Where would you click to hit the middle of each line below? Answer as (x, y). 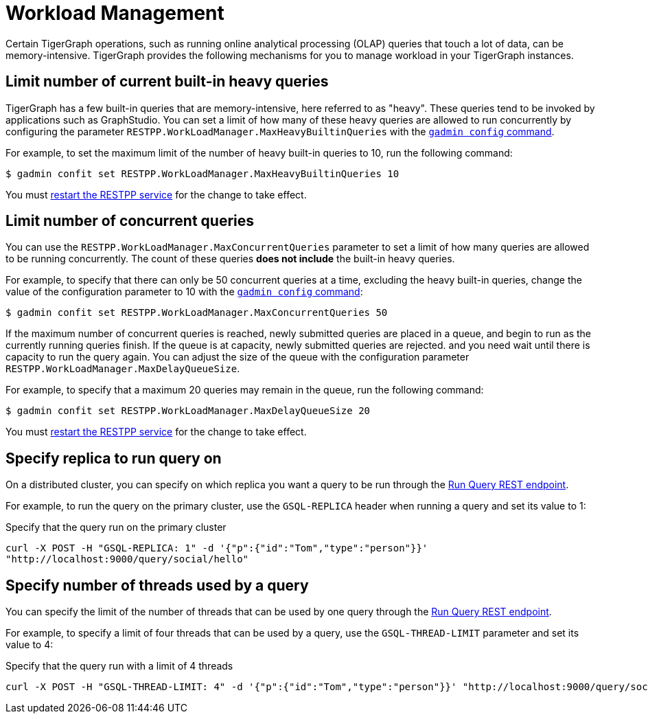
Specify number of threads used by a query (157, 585)
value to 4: (30, 645)
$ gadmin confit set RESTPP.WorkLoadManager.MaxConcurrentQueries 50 (197, 313)
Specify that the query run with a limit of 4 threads (119, 666)
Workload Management (115, 13)
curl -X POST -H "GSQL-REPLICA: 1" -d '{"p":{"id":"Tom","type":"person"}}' (217, 548)
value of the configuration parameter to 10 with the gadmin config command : (184, 292)
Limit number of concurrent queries (130, 221)
